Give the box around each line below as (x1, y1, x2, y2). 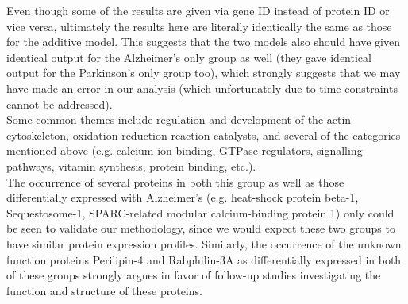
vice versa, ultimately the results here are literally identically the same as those (6, 17, 392, 34)
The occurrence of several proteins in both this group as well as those (6, 173, 344, 190)
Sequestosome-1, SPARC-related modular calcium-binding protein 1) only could (6, 204, 395, 221)
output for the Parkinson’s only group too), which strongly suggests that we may (6, 64, 401, 81)
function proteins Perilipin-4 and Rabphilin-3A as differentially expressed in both (6, 251, 402, 267)
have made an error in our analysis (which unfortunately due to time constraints (6, 79, 398, 96)
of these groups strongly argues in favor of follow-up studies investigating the (6, 267, 381, 283)
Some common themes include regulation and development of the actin (6, 111, 352, 128)
